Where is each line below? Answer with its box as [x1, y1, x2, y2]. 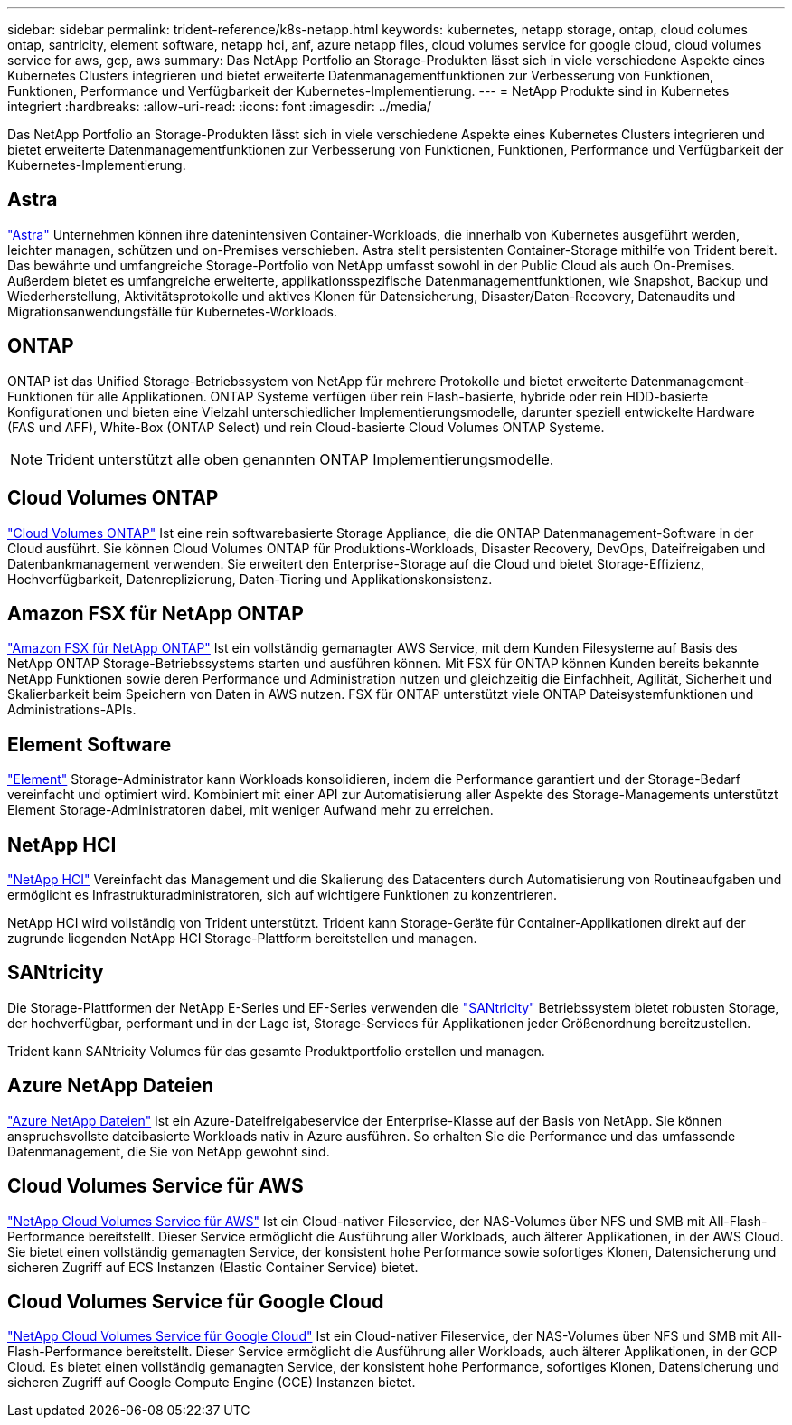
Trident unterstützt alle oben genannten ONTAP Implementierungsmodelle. [46, 449, 554, 468]
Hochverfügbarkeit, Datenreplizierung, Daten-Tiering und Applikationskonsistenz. [7, 571, 493, 587]
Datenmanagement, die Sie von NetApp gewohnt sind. [7, 1143, 330, 1159]
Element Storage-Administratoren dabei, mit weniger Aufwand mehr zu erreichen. [7, 802, 494, 818]
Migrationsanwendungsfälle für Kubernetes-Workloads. [7, 303, 338, 319]
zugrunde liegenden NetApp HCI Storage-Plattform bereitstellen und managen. [7, 930, 477, 947]
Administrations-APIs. [7, 702, 137, 718]
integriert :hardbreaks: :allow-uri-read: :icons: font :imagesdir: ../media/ [7, 99, 432, 114]
